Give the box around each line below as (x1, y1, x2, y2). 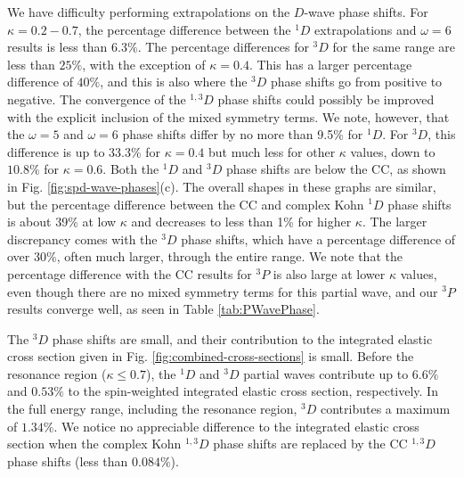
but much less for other (208, 142, 336, 160)
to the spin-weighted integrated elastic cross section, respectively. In (68, 382, 438, 400)
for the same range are (332, 37, 455, 56)
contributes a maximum (320, 399, 451, 418)
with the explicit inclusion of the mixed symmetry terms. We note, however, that (7, 107, 450, 126)
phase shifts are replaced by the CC (213, 434, 408, 453)
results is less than (7, 37, 108, 56)
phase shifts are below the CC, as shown (225, 160, 446, 178)
